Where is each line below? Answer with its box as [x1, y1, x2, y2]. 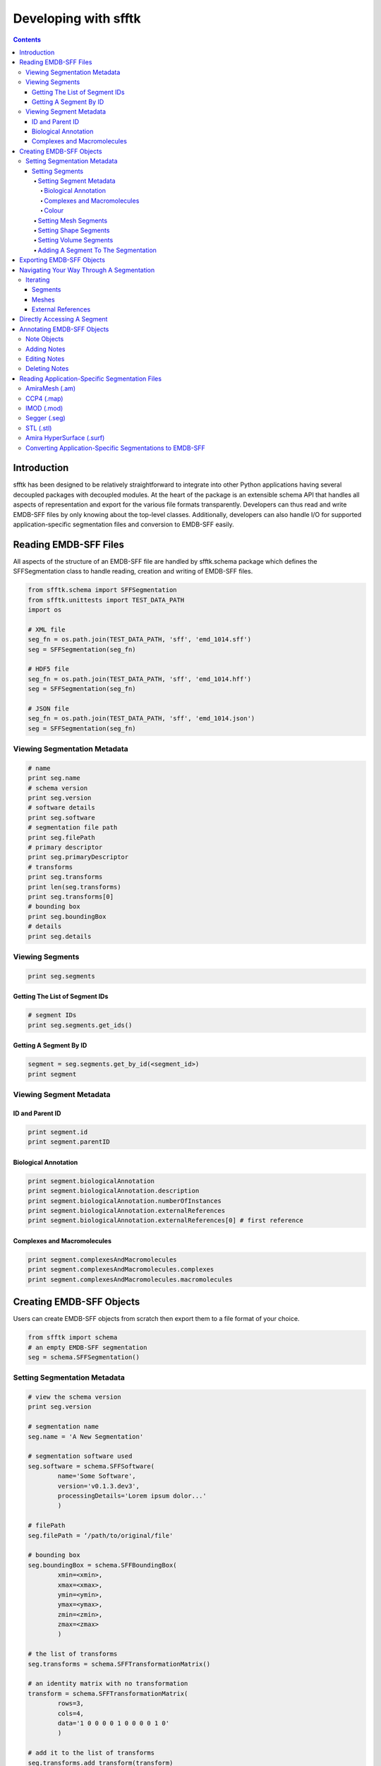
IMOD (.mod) [25, 404, 64, 413]
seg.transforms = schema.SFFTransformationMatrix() [28, 1660, 211, 1668]
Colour [44, 206, 64, 215]
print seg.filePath [28, 834, 95, 841]
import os [28, 606, 62, 614]
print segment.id [28, 1127, 88, 1136]
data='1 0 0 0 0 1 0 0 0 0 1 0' [57, 1719, 169, 1727]
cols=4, [57, 1709, 85, 1717]
